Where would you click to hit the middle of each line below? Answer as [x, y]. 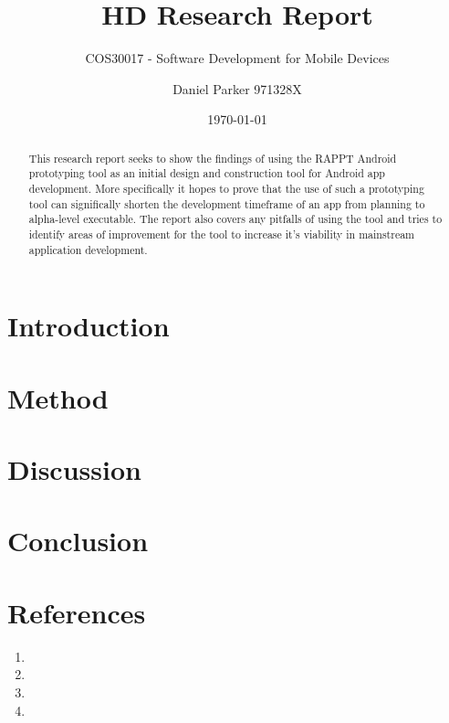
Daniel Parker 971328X [237, 88]
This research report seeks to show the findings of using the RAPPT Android [213, 158]
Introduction [89, 326]
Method [58, 397]
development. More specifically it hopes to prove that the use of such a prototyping [226, 189]
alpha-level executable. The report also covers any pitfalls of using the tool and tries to [235, 219]
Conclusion [78, 541]
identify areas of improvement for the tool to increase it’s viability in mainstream [222, 234]
